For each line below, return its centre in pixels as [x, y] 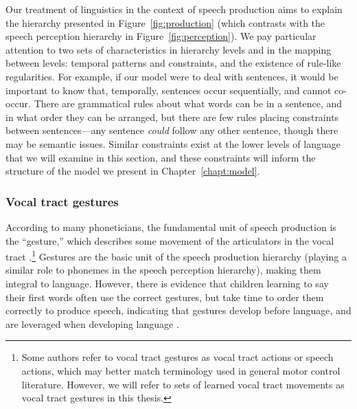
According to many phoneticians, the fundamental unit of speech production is [171, 226]
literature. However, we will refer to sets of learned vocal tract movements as [183, 384]
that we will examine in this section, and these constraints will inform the [161, 157]
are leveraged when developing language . [92, 323]
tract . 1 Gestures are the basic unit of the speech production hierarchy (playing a [176, 255]
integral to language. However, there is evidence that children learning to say [167, 283]
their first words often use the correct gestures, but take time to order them [165, 297]
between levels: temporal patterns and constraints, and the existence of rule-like [173, 63]
